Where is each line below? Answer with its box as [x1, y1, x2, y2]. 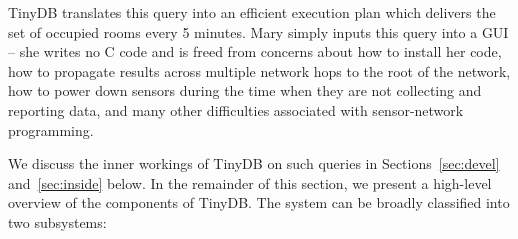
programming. [8, 119, 94, 140]
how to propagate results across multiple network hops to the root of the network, [8, 60, 511, 81]
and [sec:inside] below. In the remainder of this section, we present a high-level [8, 172, 492, 193]
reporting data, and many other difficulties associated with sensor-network [8, 99, 464, 120]
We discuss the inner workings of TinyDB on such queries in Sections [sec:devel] [8, 153, 500, 174]
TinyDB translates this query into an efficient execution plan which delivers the [8, 2, 496, 22]
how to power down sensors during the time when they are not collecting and [8, 80, 482, 101]
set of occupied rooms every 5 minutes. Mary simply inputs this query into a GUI [8, 21, 509, 42]
